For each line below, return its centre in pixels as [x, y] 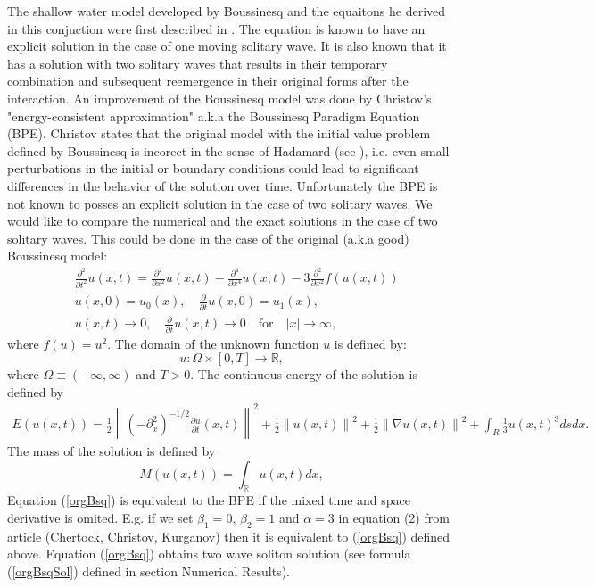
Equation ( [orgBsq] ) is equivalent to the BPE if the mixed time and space [209, 500]
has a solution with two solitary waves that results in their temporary [198, 63]
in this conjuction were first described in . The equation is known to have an [216, 28]
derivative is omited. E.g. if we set [100, 517]
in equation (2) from [394, 517]
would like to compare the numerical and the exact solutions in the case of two [223, 221]
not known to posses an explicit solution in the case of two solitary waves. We [220, 203]
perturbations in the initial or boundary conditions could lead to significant [213, 168]
